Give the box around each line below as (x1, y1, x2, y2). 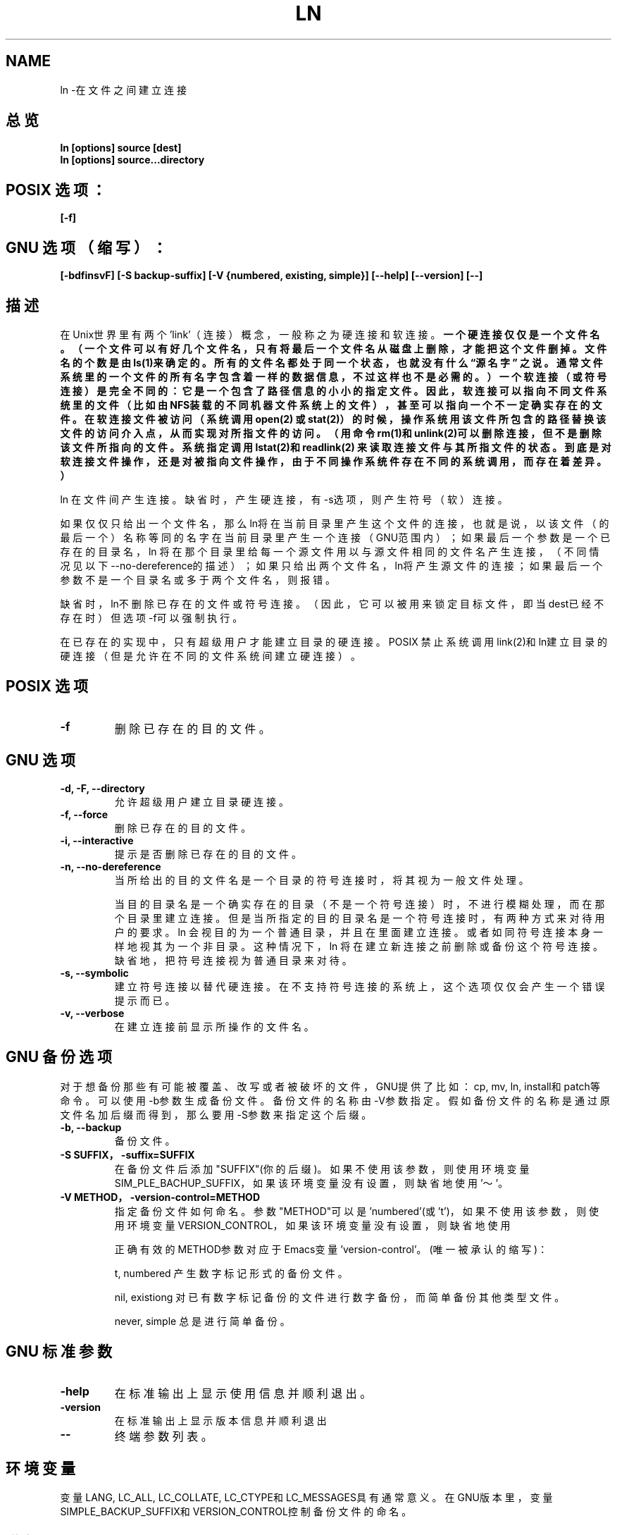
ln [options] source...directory (60, 154, 205, 166)
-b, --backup (60, 1121, 122, 1133)
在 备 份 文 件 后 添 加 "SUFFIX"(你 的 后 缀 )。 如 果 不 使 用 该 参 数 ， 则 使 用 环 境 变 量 (114, 1162, 530, 1175)
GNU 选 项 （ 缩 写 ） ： (6, 238, 167, 257)
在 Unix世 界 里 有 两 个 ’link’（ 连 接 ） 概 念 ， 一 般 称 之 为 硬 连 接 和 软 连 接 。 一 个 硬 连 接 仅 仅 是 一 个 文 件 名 (60, 328, 600, 340)
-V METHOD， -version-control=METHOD (60, 1190, 261, 1203)
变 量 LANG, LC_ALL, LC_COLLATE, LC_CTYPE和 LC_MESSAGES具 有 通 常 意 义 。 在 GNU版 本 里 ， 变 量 (60, 1491, 553, 1504)
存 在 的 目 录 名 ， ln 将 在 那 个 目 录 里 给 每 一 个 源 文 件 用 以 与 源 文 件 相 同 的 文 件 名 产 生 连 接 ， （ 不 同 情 (60, 545, 599, 557)
